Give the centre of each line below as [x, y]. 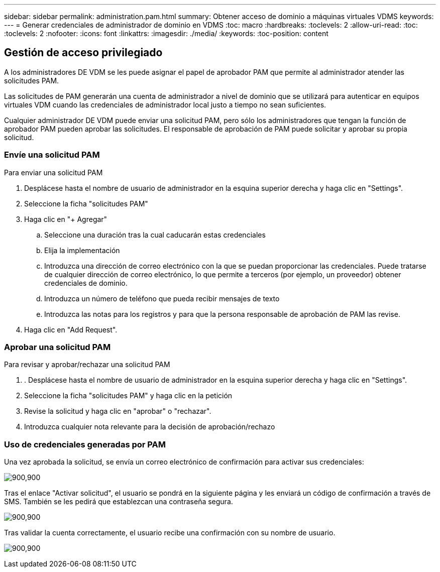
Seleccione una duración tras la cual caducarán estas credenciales [155, 235]
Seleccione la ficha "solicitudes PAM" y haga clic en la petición [128, 396]
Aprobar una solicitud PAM [58, 347]
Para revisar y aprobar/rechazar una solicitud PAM [87, 365]
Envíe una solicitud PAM [52, 155]
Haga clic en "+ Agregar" [66, 219]
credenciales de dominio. [86, 283]
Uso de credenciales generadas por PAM [85, 444]
